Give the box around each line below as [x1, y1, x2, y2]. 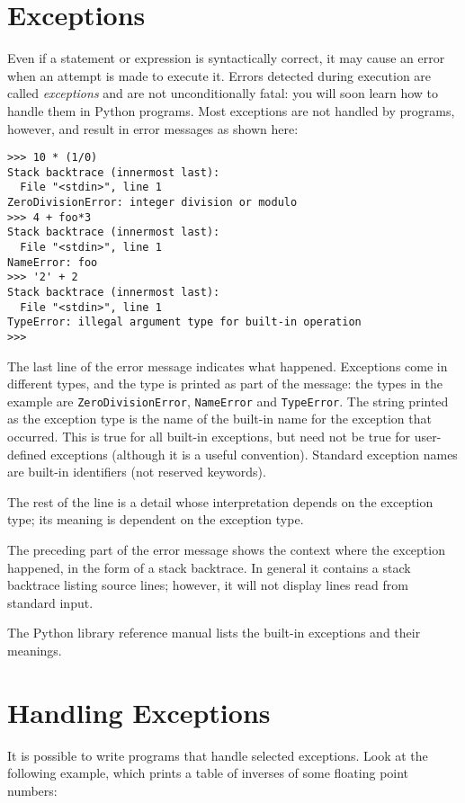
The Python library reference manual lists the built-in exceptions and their [7, 623, 421, 642]
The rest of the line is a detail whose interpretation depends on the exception [7, 492, 434, 511]
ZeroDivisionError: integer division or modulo [7, 196, 298, 210]
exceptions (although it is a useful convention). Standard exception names [50, 444, 458, 463]
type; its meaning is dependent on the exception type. [7, 510, 304, 529]
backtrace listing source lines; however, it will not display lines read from [7, 575, 408, 594]
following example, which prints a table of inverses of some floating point [7, 763, 409, 782]
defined [7, 444, 47, 463]
